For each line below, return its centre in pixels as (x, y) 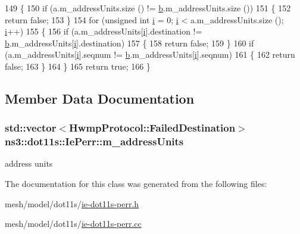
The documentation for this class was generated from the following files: (136, 184)
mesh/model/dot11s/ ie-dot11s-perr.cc (73, 224)
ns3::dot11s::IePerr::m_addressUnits (94, 141)
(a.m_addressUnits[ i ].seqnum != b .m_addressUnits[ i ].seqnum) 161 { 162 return (150, 54)
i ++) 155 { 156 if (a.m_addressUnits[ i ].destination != (104, 31)
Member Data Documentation (100, 98)
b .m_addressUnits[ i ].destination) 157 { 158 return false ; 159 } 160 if (129, 43)
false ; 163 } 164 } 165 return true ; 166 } (78, 66)
